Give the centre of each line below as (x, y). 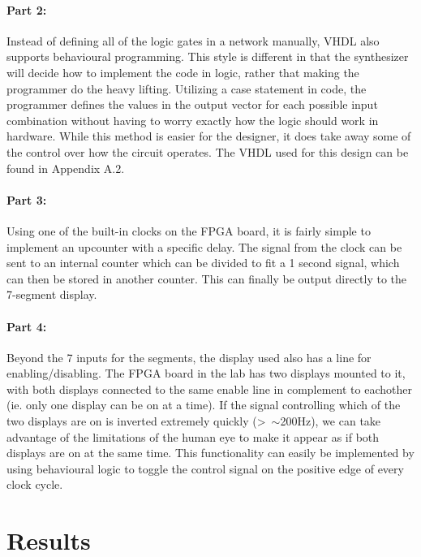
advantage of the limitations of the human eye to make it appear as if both (193, 436)
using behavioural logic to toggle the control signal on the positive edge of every (205, 468)
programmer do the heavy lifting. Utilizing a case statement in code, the (187, 88)
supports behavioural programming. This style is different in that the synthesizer (208, 56)
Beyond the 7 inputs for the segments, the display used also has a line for (189, 357)
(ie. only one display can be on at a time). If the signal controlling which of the (204, 405)
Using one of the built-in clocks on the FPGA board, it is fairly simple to (189, 230)
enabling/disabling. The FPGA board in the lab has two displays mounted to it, (206, 373)
